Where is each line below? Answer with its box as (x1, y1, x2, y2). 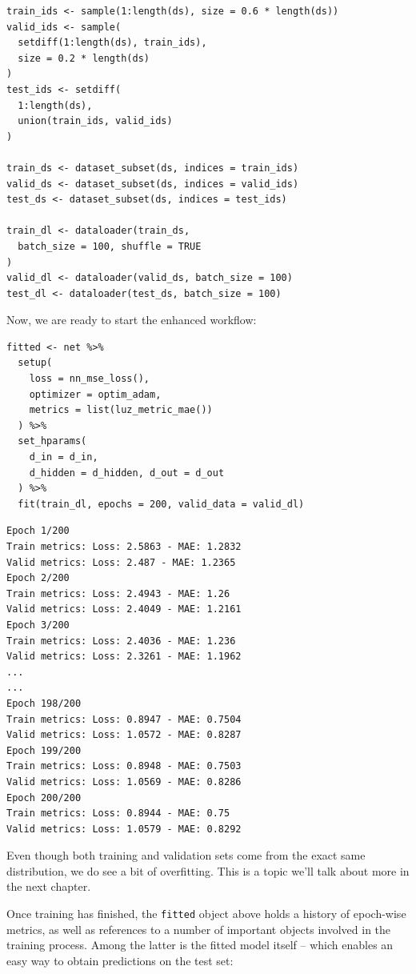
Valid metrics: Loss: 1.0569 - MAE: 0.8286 (6, 776, 242, 788)
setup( (18, 357, 53, 369)
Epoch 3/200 (6, 619, 70, 631)
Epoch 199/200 (6, 744, 82, 756)
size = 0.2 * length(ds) (18, 52, 150, 64)
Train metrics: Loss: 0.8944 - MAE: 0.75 (6, 808, 230, 820)
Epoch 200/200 (6, 792, 82, 804)
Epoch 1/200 (6, 525, 70, 537)
